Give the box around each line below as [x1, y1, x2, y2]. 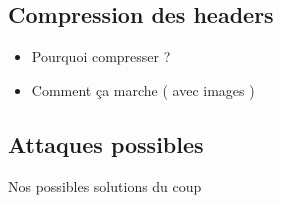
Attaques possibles [8, 128, 204, 159]
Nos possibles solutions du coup [8, 175, 202, 196]
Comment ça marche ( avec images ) [31, 79, 255, 100]
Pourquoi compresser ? [31, 46, 171, 67]
